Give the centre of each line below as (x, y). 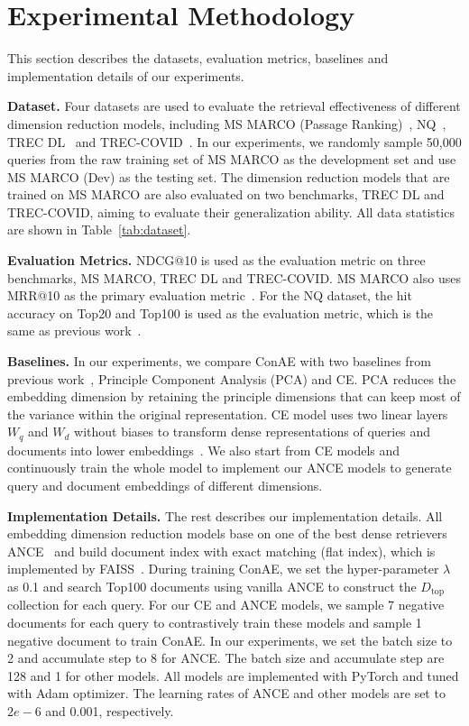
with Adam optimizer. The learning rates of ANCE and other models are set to (226, 693)
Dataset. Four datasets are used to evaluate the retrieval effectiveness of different (234, 106)
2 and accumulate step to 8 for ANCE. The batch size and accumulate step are (226, 658)
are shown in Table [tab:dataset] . (99, 230)
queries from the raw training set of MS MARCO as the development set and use (232, 159)
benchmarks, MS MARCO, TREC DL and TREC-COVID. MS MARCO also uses (234, 277)
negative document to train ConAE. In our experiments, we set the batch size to (230, 640)
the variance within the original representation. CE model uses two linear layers (228, 414)
